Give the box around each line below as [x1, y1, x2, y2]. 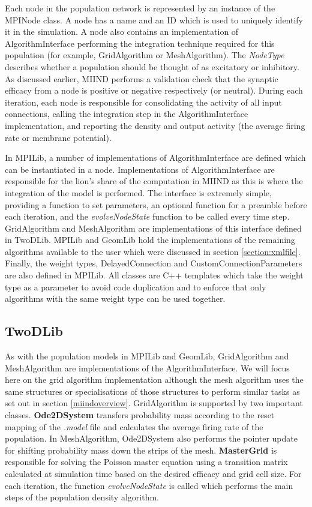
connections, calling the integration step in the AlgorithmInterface [5, 107, 248, 120]
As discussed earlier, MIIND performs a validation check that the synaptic [5, 72, 278, 85]
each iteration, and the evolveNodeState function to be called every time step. [5, 210, 290, 223]
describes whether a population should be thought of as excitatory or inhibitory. [5, 60, 299, 73]
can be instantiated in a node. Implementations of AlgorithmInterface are [5, 163, 275, 175]
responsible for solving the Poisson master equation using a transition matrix [5, 455, 288, 468]
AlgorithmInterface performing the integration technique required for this [5, 37, 275, 49]
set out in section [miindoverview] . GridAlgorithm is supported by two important [5, 397, 303, 409]
